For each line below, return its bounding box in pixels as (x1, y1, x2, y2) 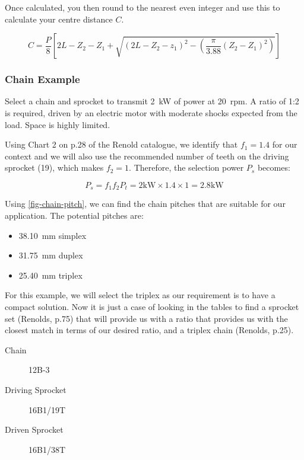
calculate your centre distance (5, 12, 113, 25)
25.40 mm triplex (18, 269, 83, 281)
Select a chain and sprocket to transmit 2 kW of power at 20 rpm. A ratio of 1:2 (5, 95, 299, 107)
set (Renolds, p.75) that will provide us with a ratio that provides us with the (5, 312, 288, 324)
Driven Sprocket (5, 423, 64, 436)
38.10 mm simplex (18, 229, 87, 241)
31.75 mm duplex (18, 249, 83, 261)
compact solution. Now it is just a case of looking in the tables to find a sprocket (5, 300, 299, 312)
